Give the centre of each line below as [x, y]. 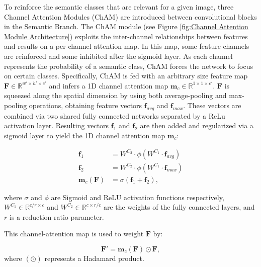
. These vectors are [212, 105]
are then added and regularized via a [197, 125]
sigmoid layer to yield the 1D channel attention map [85, 135]
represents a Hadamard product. [94, 258]
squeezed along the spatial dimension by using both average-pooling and [115, 95]
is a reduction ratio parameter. [57, 216]
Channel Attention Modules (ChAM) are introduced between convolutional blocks [130, 16]
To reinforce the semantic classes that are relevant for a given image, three [119, 7]
